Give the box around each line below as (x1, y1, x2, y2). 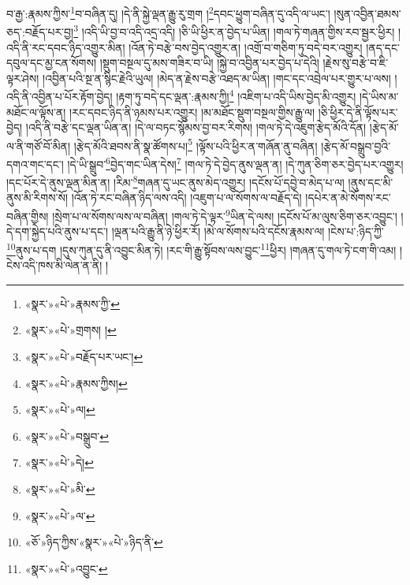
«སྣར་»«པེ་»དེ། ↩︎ (24, 454, 94, 471)
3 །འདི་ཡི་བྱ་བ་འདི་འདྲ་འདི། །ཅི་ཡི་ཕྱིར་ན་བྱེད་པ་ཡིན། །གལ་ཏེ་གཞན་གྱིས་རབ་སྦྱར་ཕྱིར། (73, 21, 395, 39)
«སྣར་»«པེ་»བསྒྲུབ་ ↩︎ (24, 427, 110, 444)
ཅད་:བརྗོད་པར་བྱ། (6, 23, 74, 39)
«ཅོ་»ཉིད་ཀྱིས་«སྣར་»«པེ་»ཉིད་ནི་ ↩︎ (24, 534, 163, 550)
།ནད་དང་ (366, 39, 400, 55)
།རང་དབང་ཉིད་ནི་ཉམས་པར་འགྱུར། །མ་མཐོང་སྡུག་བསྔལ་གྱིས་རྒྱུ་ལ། (69, 103, 315, 120)
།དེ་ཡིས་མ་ (359, 88, 399, 104)
